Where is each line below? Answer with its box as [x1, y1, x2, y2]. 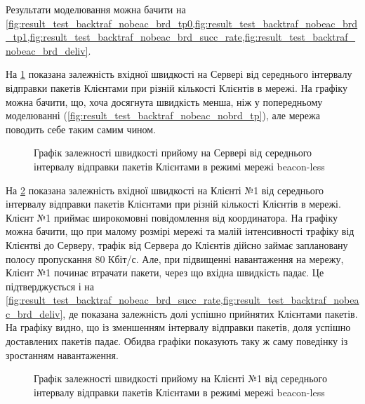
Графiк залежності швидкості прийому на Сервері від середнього [34, 145, 312, 160]
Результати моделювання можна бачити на [6, 2, 186, 16]
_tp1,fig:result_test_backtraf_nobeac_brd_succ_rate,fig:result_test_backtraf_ [6, 29, 356, 44]
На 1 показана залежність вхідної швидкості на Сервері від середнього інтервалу [6, 67, 352, 81]
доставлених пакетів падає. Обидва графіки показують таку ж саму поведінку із [6, 334, 348, 349]
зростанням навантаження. [6, 347, 119, 362]
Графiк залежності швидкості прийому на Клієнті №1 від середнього [34, 371, 327, 386]
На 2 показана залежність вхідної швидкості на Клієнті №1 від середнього [6, 182, 324, 197]
